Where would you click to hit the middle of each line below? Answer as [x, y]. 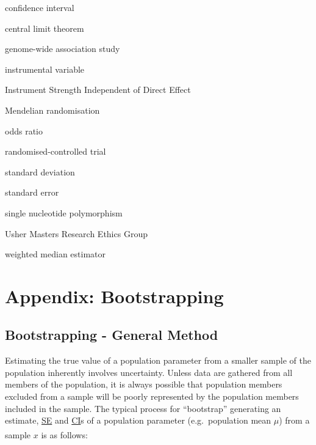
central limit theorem [45, 28]
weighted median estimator [55, 254]
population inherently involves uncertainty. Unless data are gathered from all [149, 372]
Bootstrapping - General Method [112, 335]
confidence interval [40, 7]
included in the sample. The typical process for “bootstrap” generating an [143, 408]
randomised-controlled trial [56, 151]
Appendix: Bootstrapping [114, 296]
